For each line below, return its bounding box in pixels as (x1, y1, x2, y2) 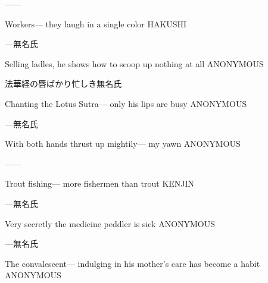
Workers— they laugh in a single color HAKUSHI (5, 17, 187, 30)
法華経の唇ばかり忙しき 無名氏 (5, 77, 122, 90)
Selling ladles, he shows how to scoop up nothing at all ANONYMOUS (5, 57, 264, 70)
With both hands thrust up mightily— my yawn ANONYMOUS (5, 137, 241, 150)
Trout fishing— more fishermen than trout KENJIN (5, 177, 195, 190)
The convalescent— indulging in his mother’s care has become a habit (5, 257, 260, 269)
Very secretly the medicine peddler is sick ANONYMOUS (5, 217, 216, 229)
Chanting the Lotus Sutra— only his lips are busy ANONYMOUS (5, 97, 247, 109)
